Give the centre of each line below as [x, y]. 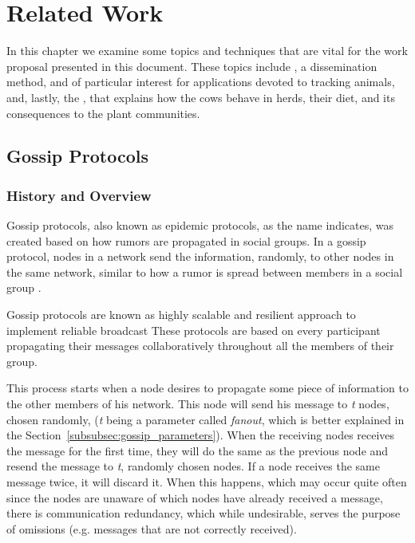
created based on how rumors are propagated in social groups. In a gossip [186, 240]
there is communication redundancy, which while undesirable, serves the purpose [204, 513]
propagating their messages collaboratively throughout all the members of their [200, 346]
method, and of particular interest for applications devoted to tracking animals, [201, 82]
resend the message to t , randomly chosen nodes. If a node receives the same [194, 466]
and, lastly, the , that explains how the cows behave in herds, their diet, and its [201, 97]
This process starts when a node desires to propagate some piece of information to [207, 388]
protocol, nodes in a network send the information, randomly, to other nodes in [200, 256]
